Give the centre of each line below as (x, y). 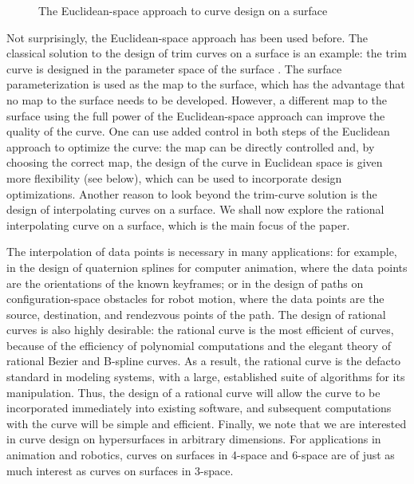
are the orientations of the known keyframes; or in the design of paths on (185, 283)
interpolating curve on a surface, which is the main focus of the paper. (178, 224)
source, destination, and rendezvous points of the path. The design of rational (196, 314)
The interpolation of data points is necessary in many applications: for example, (202, 252)
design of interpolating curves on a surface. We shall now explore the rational (195, 209)
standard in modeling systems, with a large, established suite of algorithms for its (206, 377)
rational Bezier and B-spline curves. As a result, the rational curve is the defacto (204, 361)
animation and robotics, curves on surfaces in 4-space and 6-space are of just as (201, 455)
